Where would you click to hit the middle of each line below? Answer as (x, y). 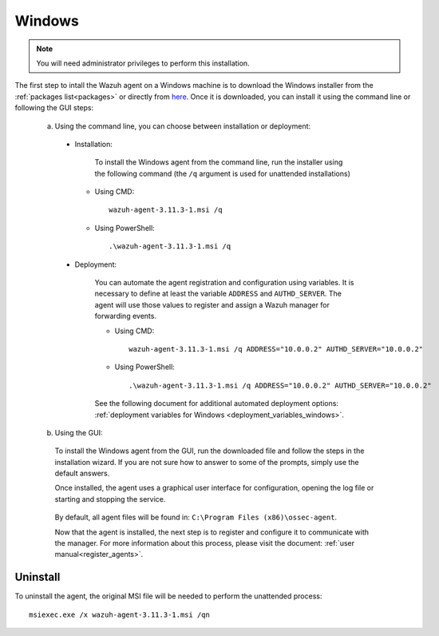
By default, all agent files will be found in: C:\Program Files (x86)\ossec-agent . (196, 517)
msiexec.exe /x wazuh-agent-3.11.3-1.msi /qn (120, 614)
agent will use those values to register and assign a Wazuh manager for (212, 304)
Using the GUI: (79, 432)
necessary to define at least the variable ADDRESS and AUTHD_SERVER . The (218, 294)
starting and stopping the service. (110, 499)
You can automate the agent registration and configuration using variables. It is (224, 283)
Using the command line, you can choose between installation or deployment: (183, 126)
